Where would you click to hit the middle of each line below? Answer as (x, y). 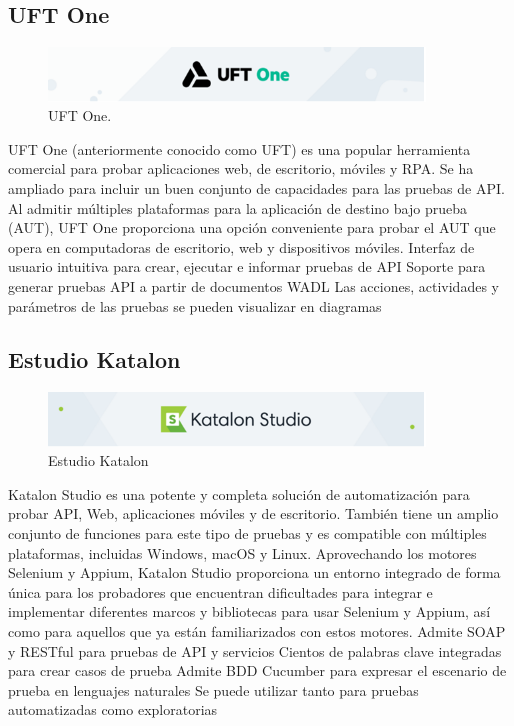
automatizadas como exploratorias (113, 709)
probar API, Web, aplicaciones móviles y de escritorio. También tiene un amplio (253, 513)
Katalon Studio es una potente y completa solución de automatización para (239, 493)
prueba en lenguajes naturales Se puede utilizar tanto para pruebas (213, 689)
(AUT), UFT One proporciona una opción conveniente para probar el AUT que (252, 227)
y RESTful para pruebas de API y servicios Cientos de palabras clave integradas (255, 650)
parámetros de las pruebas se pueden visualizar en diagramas (195, 305)
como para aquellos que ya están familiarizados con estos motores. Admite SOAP (257, 631)
